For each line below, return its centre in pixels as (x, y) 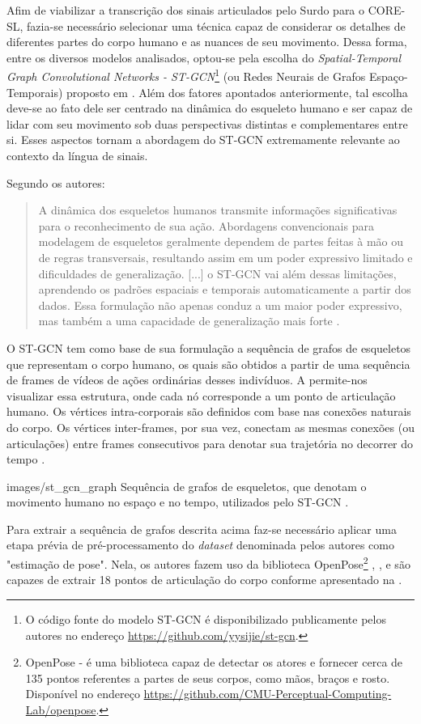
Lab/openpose (61, 709)
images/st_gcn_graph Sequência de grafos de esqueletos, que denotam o (187, 486)
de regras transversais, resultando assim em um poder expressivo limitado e (225, 257)
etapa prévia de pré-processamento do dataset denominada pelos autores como (200, 545)
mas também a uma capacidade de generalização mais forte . (189, 321)
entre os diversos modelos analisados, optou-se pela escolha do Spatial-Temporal (204, 57)
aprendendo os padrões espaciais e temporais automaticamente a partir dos (225, 289)
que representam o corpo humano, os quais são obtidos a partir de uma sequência (208, 364)
